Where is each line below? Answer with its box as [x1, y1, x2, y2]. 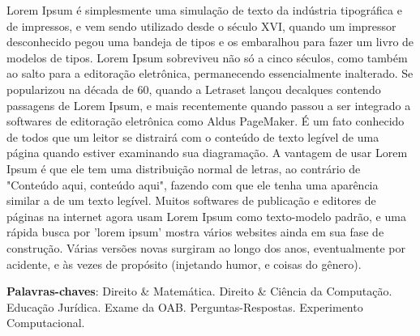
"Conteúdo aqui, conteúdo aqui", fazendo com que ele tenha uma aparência [6, 176, 379, 193]
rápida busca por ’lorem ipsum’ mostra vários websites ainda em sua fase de [6, 223, 384, 240]
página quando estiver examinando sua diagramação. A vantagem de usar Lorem [6, 144, 408, 161]
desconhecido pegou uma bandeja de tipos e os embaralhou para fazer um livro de [6, 33, 414, 50]
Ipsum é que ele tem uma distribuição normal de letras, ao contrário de [6, 159, 361, 177]
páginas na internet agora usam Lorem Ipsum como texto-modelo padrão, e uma [6, 207, 406, 224]
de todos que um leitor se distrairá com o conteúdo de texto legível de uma [6, 128, 379, 145]
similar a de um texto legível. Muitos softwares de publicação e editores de [6, 192, 376, 209]
